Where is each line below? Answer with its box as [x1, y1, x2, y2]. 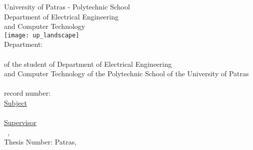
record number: [4, 88, 51, 98]
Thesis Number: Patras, [4, 137, 77, 147]
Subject [4, 98, 27, 108]
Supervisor [4, 117, 36, 128]
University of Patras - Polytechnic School [4, 1, 130, 11]
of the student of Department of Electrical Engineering [4, 58, 172, 69]
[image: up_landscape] [4, 31, 79, 39]
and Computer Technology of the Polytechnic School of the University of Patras [4, 68, 249, 79]
